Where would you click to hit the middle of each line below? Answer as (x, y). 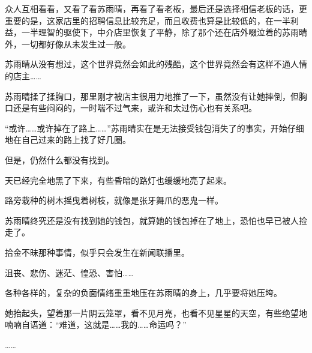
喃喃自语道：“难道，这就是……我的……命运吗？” (96, 324)
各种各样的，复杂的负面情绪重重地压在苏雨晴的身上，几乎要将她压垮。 (143, 293)
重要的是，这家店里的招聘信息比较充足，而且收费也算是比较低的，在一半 (148, 20)
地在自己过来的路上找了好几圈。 (68, 140)
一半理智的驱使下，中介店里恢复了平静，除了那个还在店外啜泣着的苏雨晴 (164, 32)
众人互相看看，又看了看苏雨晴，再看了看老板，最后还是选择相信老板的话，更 (156, 8)
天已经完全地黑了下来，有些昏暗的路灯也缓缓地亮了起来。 (118, 180)
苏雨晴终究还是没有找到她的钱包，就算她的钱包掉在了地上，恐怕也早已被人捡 (156, 220)
